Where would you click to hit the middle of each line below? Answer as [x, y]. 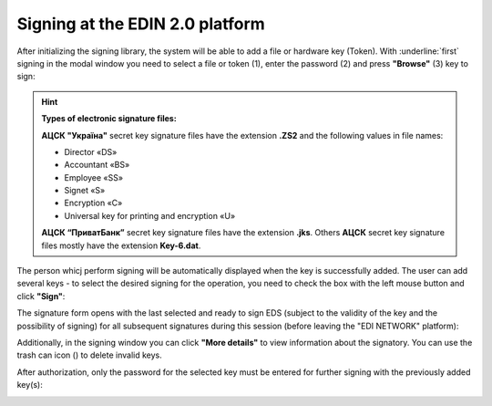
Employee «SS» [93, 177]
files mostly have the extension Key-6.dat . [121, 245]
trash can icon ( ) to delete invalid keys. [90, 355]
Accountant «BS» [97, 165]
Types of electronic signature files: [109, 119]
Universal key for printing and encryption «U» [150, 215]
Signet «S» [85, 191]
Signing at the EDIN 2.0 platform [141, 24]
